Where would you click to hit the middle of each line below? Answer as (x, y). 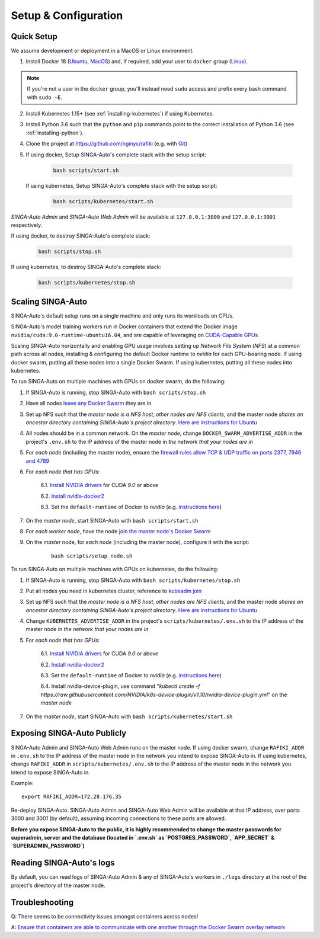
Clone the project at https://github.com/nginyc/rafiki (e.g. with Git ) (107, 144)
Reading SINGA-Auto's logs (63, 863)
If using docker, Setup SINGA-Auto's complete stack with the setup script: (116, 155)
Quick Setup (34, 36)
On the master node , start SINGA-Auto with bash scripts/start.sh (112, 520)
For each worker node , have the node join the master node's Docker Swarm (118, 531)
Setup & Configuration (67, 15)
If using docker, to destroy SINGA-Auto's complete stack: (81, 236)
